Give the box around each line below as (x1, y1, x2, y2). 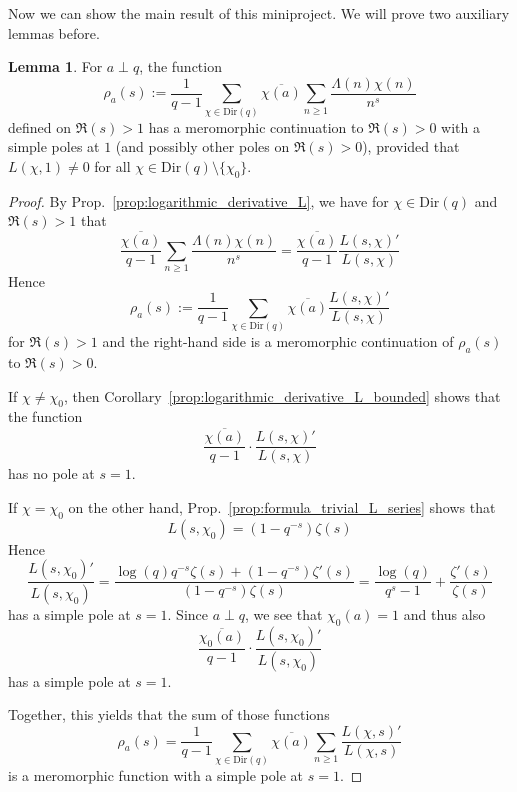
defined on (8, 116, 72, 137)
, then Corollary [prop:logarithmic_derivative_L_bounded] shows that (63, 385, 501, 406)
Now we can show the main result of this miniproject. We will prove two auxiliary (8, 3, 510, 23)
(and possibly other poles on (115, 136, 290, 157)
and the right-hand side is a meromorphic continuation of (102, 331, 454, 352)
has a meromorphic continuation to (148, 116, 364, 137)
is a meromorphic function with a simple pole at (8, 764, 304, 785)
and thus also (403, 604, 486, 625)
